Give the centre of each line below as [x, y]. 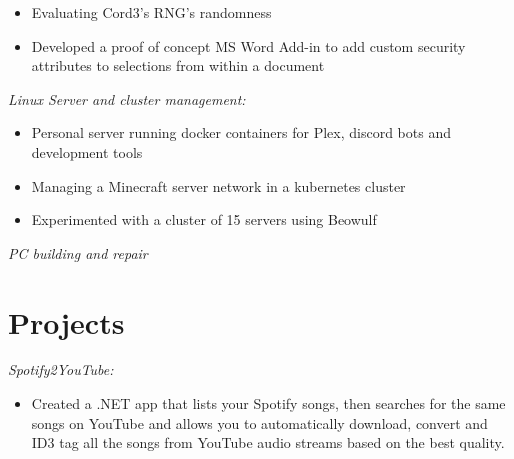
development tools [87, 151]
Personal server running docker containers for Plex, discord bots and [241, 132]
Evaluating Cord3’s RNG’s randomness [151, 12]
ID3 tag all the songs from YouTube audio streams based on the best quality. [268, 442]
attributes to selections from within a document [178, 65]
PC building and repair [78, 252]
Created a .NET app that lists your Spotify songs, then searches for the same [268, 403]
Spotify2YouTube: [61, 369]
